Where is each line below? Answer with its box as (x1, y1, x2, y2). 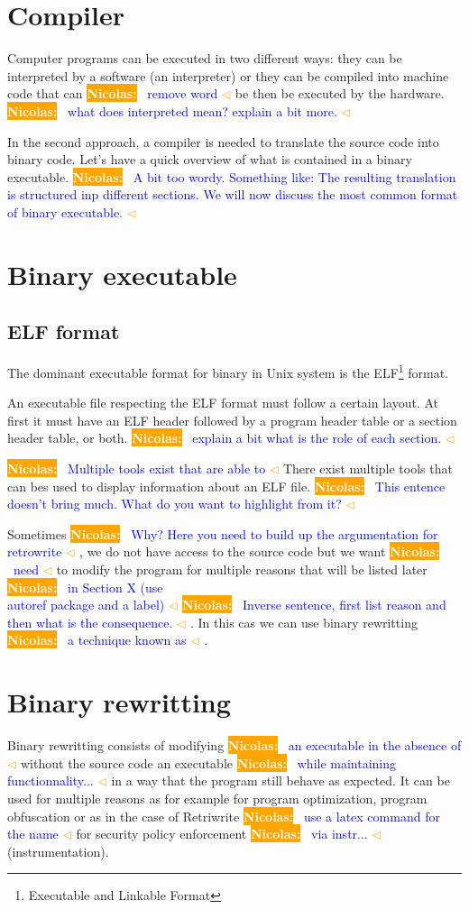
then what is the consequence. (7, 612, 173, 631)
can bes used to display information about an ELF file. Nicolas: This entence (7, 476, 446, 495)
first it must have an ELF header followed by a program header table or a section (7, 410, 457, 429)
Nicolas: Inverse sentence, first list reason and (181, 595, 446, 614)
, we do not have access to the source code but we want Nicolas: (79, 542, 440, 561)
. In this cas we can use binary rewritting (189, 612, 418, 631)
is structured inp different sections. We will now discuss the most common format (7, 185, 458, 204)
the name (7, 824, 59, 843)
